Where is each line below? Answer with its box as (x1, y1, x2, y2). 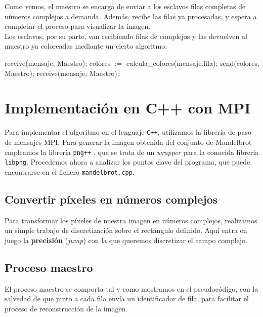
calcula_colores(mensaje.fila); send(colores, (126, 57, 259, 68)
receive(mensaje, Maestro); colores (5, 57, 111, 68)
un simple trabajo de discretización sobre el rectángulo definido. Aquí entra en (5, 225, 247, 235)
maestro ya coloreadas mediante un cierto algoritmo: (5, 41, 167, 51)
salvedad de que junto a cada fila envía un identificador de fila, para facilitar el (5, 293, 249, 304)
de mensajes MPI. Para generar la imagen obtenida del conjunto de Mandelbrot (5, 136, 252, 147)
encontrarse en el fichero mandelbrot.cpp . (5, 166, 135, 177)
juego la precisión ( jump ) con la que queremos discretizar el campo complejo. (5, 234, 248, 245)
